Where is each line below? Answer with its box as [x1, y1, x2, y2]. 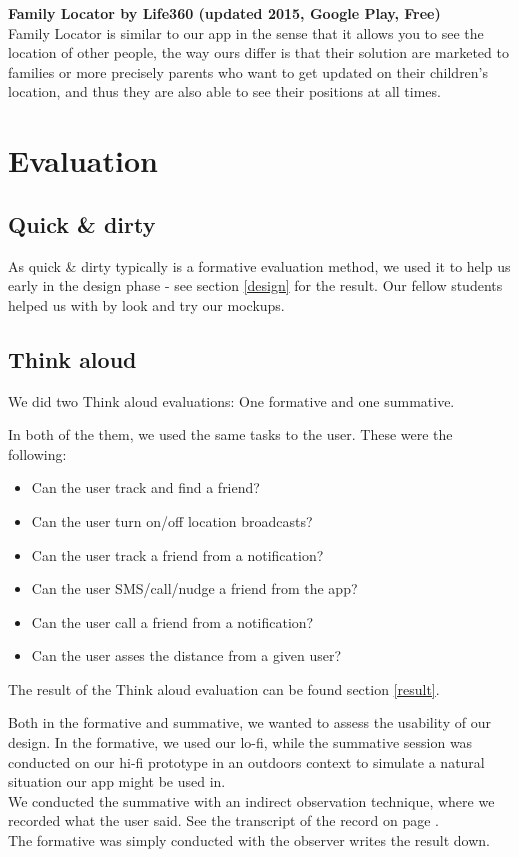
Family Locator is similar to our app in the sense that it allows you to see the [8, 22, 484, 43]
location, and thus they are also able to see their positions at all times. [8, 81, 441, 102]
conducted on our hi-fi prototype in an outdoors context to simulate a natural [8, 751, 485, 772]
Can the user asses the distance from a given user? [31, 645, 342, 666]
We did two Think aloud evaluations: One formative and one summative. [8, 390, 455, 411]
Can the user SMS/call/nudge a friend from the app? [31, 578, 358, 599]
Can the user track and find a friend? [31, 477, 260, 498]
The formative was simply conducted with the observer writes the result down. [8, 830, 490, 851]
